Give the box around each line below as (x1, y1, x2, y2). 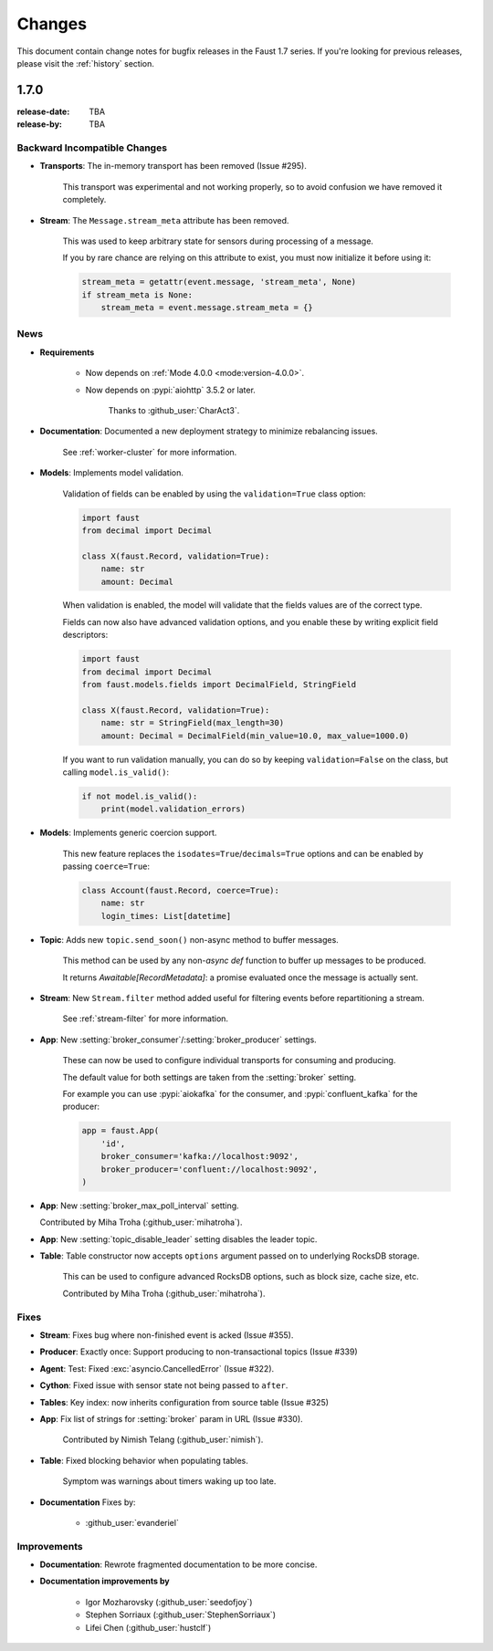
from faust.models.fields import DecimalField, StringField (81, 680, 357, 690)
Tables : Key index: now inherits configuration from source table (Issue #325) (39, 1396, 329, 1407)
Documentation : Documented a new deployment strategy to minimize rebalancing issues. (39, 425, 378, 437)
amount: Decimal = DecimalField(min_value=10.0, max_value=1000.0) (100, 730, 410, 741)
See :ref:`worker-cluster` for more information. (62, 446, 237, 457)
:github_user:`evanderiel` (85, 1517, 180, 1528)
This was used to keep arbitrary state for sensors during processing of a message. (62, 235, 374, 246)
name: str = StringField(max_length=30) (100, 717, 285, 728)
